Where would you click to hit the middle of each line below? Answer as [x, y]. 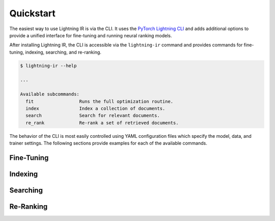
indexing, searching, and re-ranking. [63, 52]
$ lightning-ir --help [48, 66]
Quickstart [33, 13]
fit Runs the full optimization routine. [100, 101]
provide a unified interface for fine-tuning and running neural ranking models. [91, 35]
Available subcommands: [50, 94]
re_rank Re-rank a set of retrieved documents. [102, 123]
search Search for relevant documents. [93, 116]
